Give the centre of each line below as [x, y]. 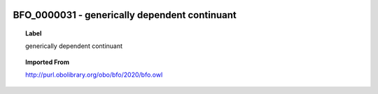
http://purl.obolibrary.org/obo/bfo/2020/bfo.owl [94, 75]
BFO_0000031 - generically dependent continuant [125, 15]
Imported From [48, 62]
